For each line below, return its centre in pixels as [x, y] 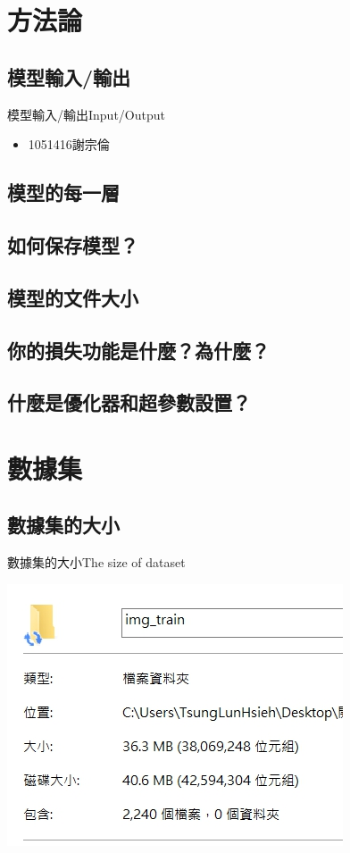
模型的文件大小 [73, 297]
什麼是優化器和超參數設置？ [129, 402]
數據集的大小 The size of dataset [96, 562]
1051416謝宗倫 [69, 144]
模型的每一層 [63, 192]
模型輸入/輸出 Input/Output [86, 114]
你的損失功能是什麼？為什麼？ [138, 350]
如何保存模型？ [73, 244]
